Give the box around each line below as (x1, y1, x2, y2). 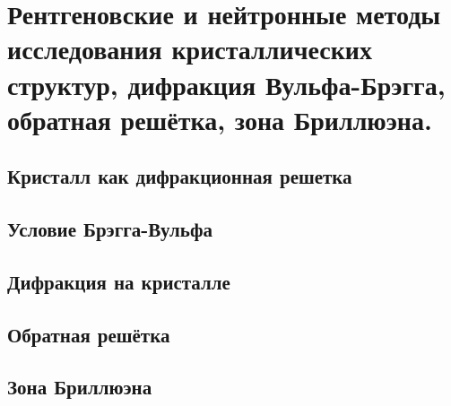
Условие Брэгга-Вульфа (7, 215, 212, 243)
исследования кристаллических (7, 30, 372, 67)
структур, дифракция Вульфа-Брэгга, (7, 65, 446, 102)
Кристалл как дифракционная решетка (7, 162, 352, 190)
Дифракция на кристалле (7, 267, 230, 295)
